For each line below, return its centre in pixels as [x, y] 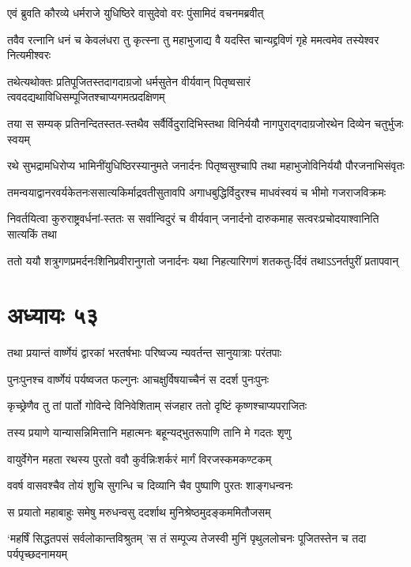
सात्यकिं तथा [32, 233]
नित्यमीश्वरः [29, 55]
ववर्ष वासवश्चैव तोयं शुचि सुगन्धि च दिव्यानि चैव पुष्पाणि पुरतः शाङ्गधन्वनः [150, 485]
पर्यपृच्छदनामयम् [38, 554]
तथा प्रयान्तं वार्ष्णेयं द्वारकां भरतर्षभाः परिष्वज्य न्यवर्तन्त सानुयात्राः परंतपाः [145, 353]
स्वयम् [19, 139]
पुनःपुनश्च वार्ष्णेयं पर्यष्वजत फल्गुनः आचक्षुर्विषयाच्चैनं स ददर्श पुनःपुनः [138, 379]
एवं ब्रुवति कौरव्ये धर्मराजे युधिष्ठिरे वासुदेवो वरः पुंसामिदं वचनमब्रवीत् [136, 13]
